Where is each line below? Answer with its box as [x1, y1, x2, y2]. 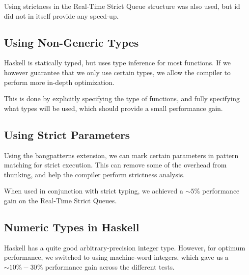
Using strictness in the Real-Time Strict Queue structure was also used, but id [4, 1, 240, 11]
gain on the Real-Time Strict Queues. [4, 195, 117, 205]
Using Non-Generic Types [4, 34, 139, 50]
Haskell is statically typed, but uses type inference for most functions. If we [4, 57, 231, 68]
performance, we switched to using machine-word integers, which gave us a [4, 252, 229, 262]
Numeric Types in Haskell [4, 219, 139, 234]
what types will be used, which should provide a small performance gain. [4, 103, 223, 113]
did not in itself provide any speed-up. [4, 10, 119, 21]
